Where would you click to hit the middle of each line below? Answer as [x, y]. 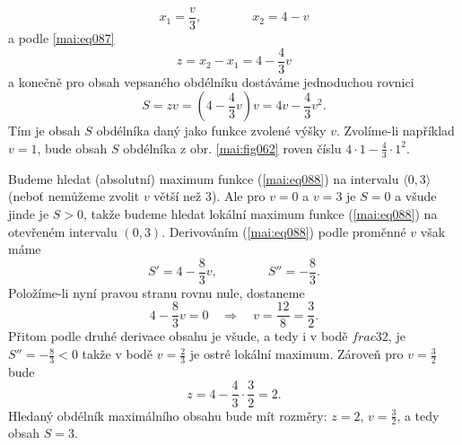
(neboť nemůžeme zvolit [74, 196]
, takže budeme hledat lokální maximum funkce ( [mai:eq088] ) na [261, 213]
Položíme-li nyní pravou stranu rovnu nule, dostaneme [157, 292]
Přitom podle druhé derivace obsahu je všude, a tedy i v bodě [178, 336]
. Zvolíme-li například [395, 131]
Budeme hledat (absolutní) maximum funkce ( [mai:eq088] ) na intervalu [204, 178]
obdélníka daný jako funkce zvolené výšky [211, 131]
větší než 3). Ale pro [209, 196]
